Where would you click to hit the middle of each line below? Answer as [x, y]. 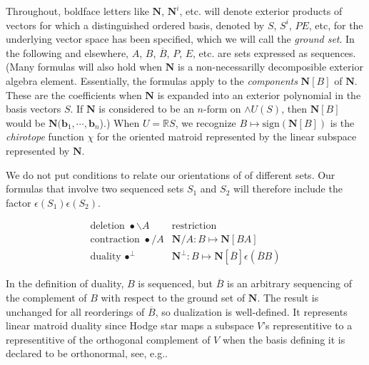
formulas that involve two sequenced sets [95, 189]
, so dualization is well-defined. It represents [251, 311]
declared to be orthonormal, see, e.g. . [87, 353]
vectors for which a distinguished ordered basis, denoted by [135, 25]
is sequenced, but [176, 283]
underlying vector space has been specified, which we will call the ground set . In [180, 39]
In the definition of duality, [65, 283]
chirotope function [45, 137]
